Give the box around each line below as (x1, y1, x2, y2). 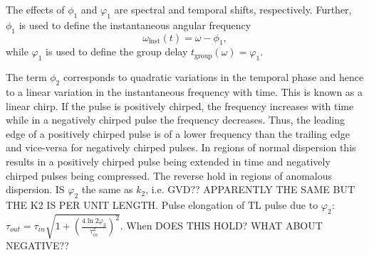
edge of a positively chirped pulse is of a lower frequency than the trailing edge (6, 126, 350, 141)
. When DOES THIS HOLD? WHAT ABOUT (120, 218, 323, 233)
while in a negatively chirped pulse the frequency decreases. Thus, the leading (6, 112, 345, 127)
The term (6, 70, 47, 85)
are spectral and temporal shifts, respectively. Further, (114, 2, 352, 16)
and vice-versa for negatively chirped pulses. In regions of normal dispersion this (6, 140, 356, 155)
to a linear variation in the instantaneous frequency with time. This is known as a (6, 84, 363, 99)
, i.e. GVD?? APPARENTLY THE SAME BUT (145, 182, 355, 197)
